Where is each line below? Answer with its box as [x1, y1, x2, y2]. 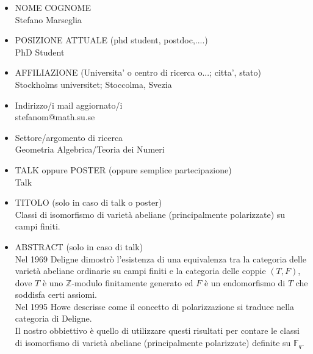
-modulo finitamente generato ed [71, 276, 193, 289]
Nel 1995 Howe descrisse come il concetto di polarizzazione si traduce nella [15, 300, 295, 312]
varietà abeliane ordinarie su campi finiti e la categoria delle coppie [15, 264, 266, 277]
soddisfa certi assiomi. [15, 288, 97, 301]
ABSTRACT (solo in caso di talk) [15, 240, 143, 253]
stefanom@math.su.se [15, 110, 95, 123]
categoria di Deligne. [15, 312, 92, 325]
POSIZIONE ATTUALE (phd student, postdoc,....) [15, 34, 208, 46]
